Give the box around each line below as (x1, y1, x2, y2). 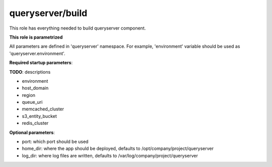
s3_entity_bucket (22, 113, 57, 119)
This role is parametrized (9, 34, 63, 40)
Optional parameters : (9, 129, 55, 135)
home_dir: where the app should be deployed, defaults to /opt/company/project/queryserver (22, 145, 214, 151)
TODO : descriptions (9, 69, 51, 75)
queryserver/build (9, 8, 88, 19)
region (22, 92, 35, 98)
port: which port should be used (22, 138, 89, 145)
